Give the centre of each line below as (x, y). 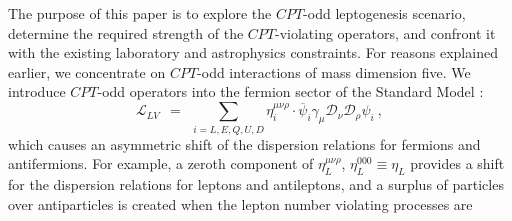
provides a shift (457, 163)
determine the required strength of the (126, 32)
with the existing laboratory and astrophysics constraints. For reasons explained (253, 52)
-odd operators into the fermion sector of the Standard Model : (290, 91)
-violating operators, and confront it (385, 32)
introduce (37, 91)
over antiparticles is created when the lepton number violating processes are (240, 203)
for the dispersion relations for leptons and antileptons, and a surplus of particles (256, 183)
